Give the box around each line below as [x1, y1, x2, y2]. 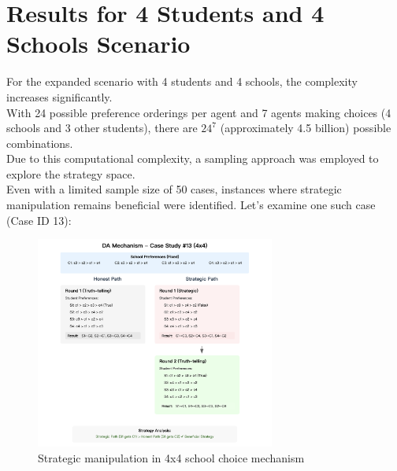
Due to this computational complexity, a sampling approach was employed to [6, 150, 379, 167]
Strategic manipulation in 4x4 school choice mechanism [38, 449, 305, 465]
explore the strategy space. [6, 165, 135, 182]
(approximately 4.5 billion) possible [220, 120, 391, 136]
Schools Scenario [6, 28, 191, 60]
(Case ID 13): [6, 212, 72, 228]
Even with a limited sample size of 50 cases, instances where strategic [6, 181, 342, 197]
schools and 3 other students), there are [6, 120, 198, 136]
